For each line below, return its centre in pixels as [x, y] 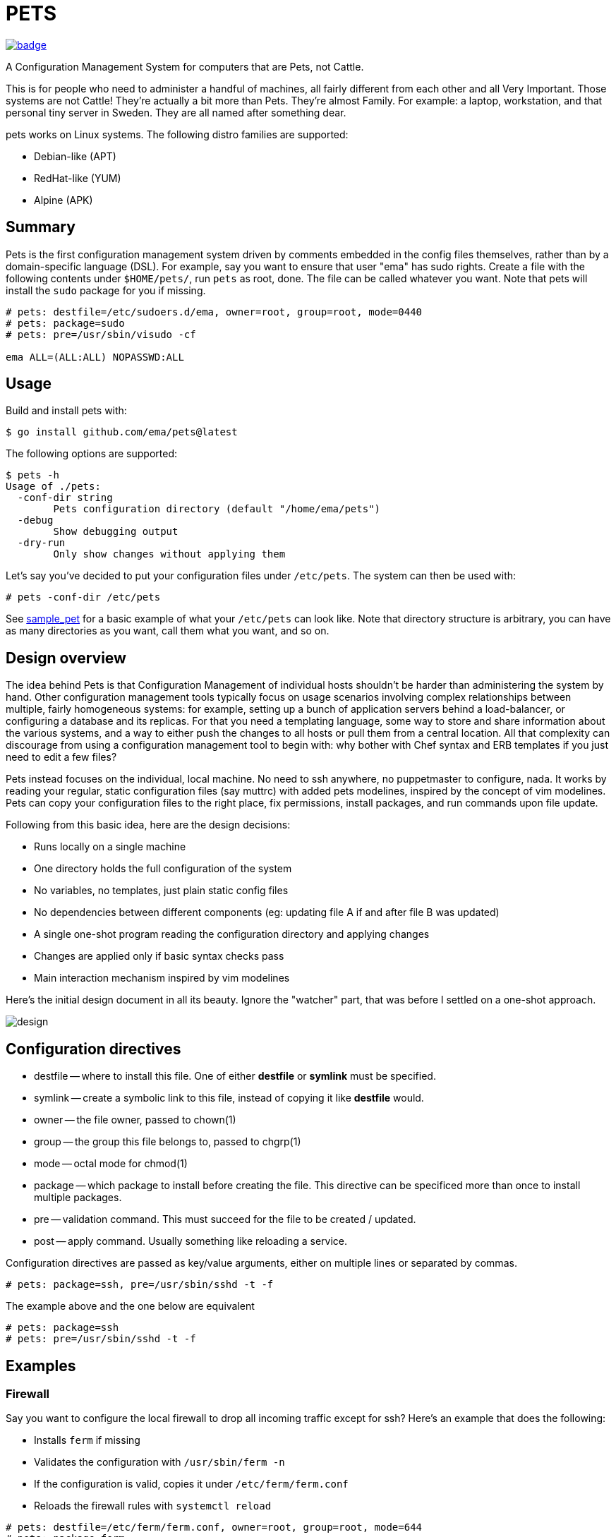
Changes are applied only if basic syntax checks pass [159, 956]
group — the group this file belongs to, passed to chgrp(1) [168, 1142]
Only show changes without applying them [169, 554]
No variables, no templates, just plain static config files [161, 891]
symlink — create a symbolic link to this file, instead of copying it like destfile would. [229, 1098]
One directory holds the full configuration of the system [163, 869]
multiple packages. [78, 1198]
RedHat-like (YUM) [78, 178]
